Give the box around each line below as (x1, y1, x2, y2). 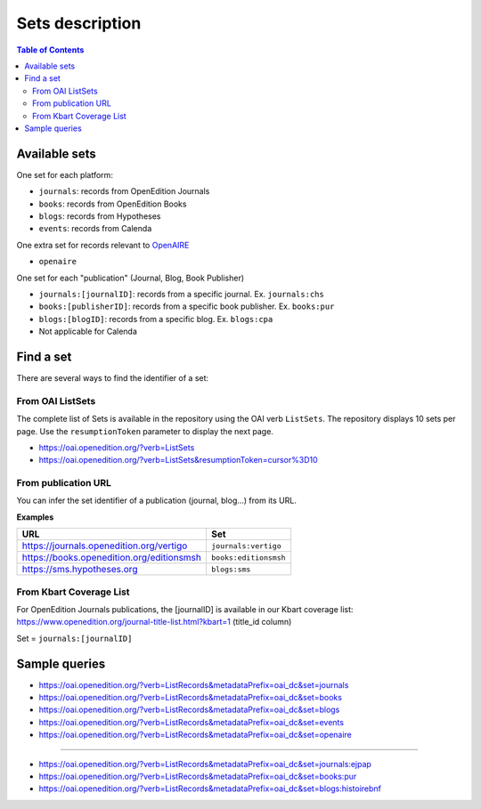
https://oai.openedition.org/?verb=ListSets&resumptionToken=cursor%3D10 (38, 455, 318, 465)
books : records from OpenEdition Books (38, 198, 187, 209)
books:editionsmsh (210, 553, 286, 562)
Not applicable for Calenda (38, 326, 138, 337)
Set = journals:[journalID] (16, 633, 133, 643)
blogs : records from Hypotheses (38, 210, 161, 222)
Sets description (16, 13, 142, 33)
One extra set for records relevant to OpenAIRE (16, 239, 190, 250)
